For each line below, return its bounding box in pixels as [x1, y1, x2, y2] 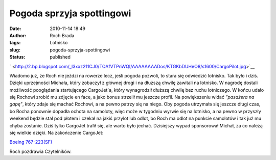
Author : [9, 32, 27, 38]
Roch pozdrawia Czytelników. [9, 148, 72, 154]
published [50, 54, 71, 60]
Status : [9, 54, 26, 60]
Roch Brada [50, 32, 75, 38]
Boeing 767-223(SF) [9, 139, 53, 145]
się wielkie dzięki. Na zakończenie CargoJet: [9, 130, 104, 136]
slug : [9, 46, 20, 53]
